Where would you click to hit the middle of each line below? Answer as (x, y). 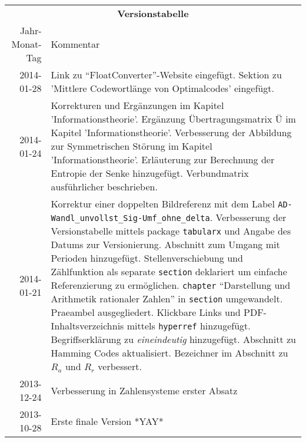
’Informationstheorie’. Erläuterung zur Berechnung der (163, 159)
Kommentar (75, 44)
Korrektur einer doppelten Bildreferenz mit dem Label (163, 204)
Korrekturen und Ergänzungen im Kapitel (137, 105)
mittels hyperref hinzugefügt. (189, 326)
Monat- (26, 44)
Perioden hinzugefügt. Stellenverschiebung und (147, 258)
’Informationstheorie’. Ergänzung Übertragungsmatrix (162, 119)
